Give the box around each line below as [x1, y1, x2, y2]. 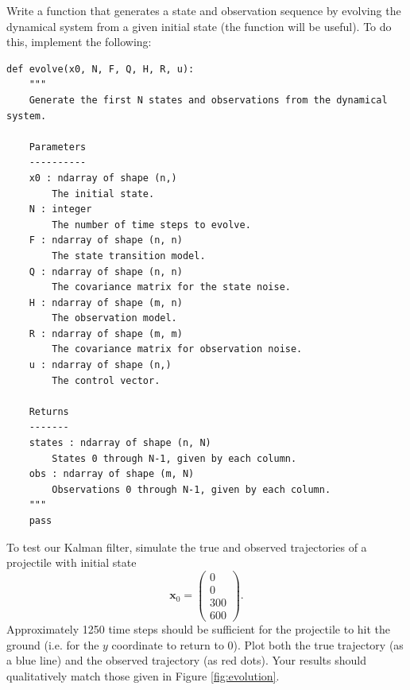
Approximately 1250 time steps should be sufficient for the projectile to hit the [6, 620, 391, 637]
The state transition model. [52, 250, 206, 262]
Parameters [29, 141, 87, 153]
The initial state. [52, 188, 155, 200]
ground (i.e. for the [6, 636, 99, 653]
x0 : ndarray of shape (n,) [29, 172, 177, 184]
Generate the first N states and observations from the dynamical [29, 94, 388, 106]
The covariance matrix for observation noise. [52, 343, 303, 355]
